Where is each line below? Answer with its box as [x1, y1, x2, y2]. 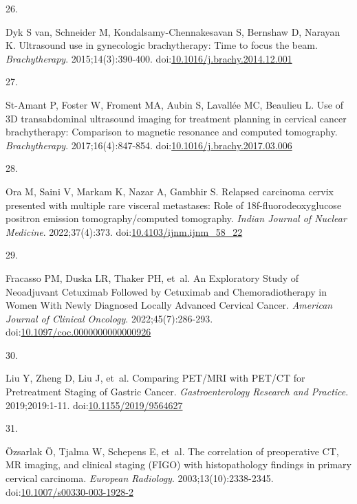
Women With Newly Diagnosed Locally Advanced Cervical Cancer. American [6, 298, 333, 312]
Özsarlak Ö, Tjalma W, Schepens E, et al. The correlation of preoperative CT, [6, 443, 339, 458]
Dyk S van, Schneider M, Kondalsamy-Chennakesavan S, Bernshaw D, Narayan [6, 24, 340, 39]
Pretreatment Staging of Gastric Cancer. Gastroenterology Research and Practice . [6, 384, 349, 399]
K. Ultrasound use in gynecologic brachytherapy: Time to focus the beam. [6, 38, 318, 52]
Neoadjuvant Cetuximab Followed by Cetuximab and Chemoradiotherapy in [6, 284, 327, 298]
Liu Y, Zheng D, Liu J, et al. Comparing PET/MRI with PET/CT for [6, 371, 305, 385]
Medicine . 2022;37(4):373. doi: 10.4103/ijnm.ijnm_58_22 [6, 224, 243, 239]
